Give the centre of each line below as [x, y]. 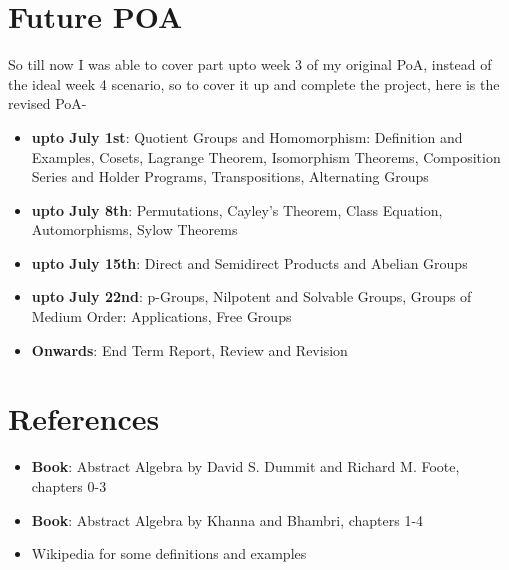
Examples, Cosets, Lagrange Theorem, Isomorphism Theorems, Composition [266, 156]
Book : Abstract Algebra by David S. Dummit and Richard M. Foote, [245, 466]
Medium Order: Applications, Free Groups [161, 316]
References [84, 418]
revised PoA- [47, 103]
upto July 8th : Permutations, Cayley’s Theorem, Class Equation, [237, 209]
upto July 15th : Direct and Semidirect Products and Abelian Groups [249, 262]
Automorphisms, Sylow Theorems [134, 229]
